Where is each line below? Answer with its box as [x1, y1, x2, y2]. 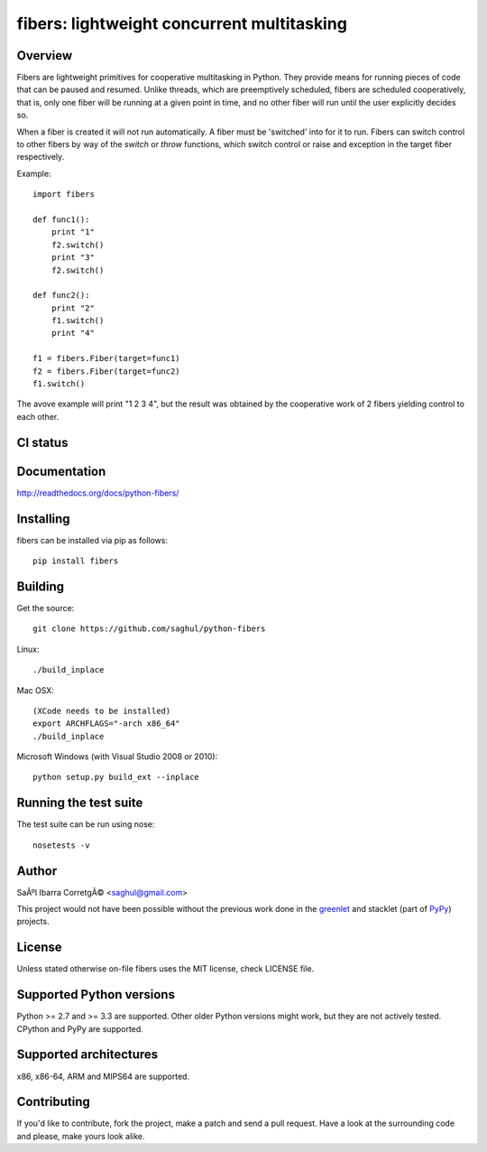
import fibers [32, 190, 95, 200]
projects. [16, 916, 50, 927]
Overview [16, 48, 73, 63]
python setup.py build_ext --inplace [32, 772, 200, 783]
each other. [16, 411, 60, 422]
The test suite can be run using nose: [16, 819, 155, 830]
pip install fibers [32, 556, 119, 566]
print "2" [51, 302, 95, 313]
